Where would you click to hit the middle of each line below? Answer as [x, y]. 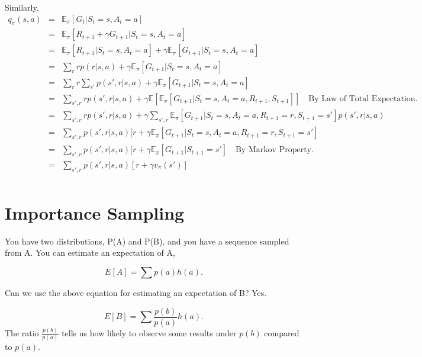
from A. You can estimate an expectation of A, [90, 253]
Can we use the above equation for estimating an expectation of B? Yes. [136, 293]
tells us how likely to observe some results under [149, 333]
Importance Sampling [95, 212]
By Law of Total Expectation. [363, 99]
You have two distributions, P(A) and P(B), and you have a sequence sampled [147, 241]
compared [282, 333]
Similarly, [22, 7]
